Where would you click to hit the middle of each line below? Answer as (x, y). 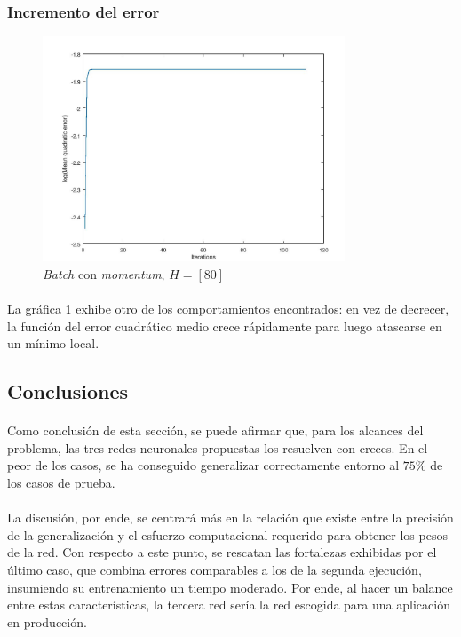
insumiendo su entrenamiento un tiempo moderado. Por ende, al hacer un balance (230, 587)
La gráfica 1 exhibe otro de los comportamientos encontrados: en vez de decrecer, (228, 309)
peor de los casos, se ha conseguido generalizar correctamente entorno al (203, 465)
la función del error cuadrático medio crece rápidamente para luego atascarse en (225, 326)
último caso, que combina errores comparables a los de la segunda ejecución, (215, 570)
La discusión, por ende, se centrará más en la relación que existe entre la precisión (230, 518)
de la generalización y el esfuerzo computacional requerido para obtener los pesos (227, 534)
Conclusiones (68, 391)
